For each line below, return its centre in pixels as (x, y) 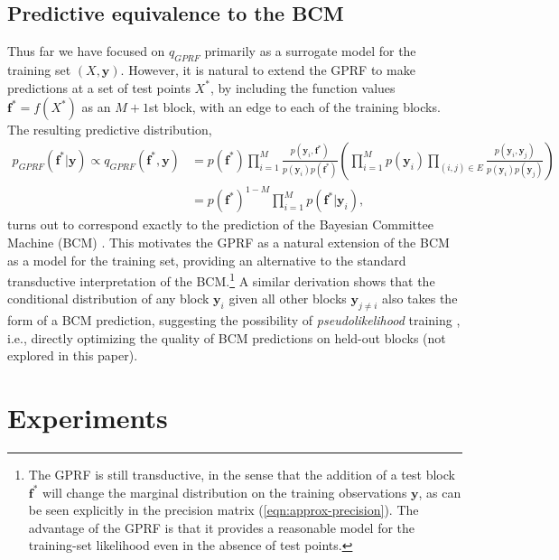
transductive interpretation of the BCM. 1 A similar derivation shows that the (221, 280)
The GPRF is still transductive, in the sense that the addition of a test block (242, 475)
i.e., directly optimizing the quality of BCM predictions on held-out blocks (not (227, 337)
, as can (440, 492)
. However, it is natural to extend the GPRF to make (268, 70)
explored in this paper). (73, 355)
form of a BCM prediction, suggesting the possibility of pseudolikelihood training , (234, 320)
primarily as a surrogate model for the (310, 51)
